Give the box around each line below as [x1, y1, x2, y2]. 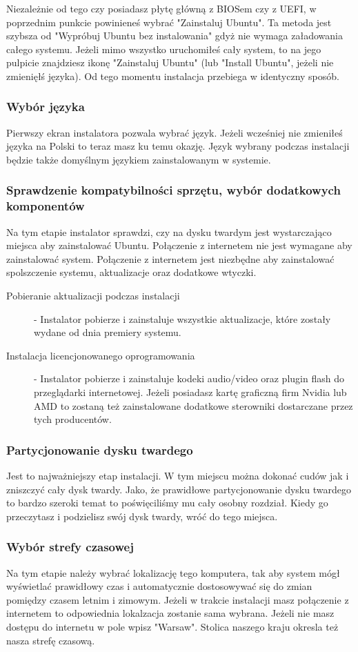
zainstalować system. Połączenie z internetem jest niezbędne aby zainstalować [6, 251, 335, 266]
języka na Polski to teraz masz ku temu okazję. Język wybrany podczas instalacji [6, 139, 350, 153]
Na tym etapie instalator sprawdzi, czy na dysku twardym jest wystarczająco [6, 224, 332, 239]
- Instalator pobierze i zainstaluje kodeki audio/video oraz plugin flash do [34, 371, 344, 386]
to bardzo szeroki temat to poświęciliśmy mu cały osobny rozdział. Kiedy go [6, 495, 328, 510]
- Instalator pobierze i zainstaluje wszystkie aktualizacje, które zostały [34, 311, 331, 326]
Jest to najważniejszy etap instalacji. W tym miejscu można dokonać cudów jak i [6, 468, 349, 483]
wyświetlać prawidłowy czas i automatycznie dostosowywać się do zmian [6, 579, 312, 593]
